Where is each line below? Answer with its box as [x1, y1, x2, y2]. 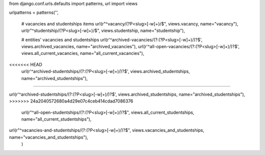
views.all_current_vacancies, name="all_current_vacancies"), [21, 51, 145, 56]
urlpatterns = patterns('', [9, 10, 59, 16]
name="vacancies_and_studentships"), [9, 134, 88, 140]
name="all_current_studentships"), [21, 116, 92, 122]
